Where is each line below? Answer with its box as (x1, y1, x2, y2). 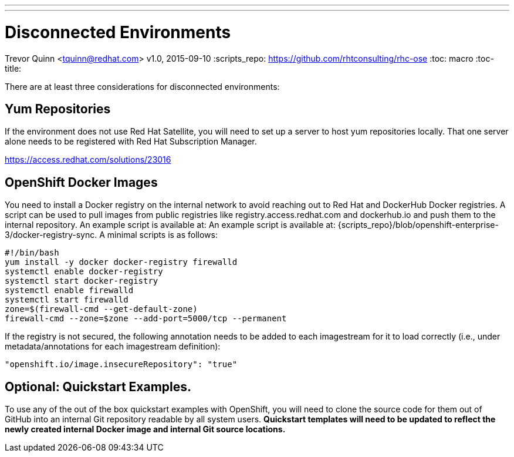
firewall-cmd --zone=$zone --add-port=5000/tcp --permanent (5, 314, 287, 324)
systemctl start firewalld (5, 295, 128, 305)
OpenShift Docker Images (5, 174, 158, 190)
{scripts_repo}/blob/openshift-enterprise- (337, 220, 499, 230)
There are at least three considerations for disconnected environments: (5, 81, 280, 92)
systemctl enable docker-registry (5, 267, 163, 277)
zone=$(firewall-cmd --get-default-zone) (5, 304, 198, 314)
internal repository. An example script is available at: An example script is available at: (5, 220, 336, 230)
